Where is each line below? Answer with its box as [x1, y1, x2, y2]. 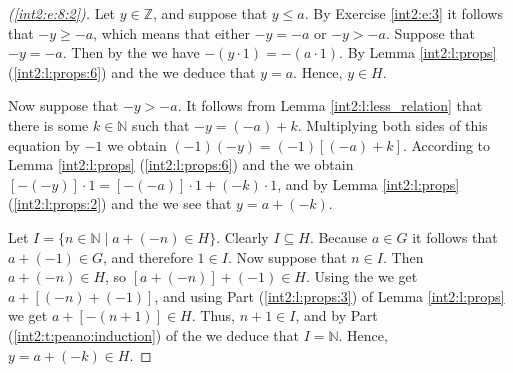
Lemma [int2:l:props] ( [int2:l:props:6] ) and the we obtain [8, 154, 354, 175]
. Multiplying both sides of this [297, 114, 488, 135]
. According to [402, 134, 491, 155]
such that [132, 114, 190, 135]
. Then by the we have [62, 42, 200, 63]
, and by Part [295, 305, 378, 326]
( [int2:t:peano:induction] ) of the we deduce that [8, 324, 299, 345]
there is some [8, 114, 89, 135]
